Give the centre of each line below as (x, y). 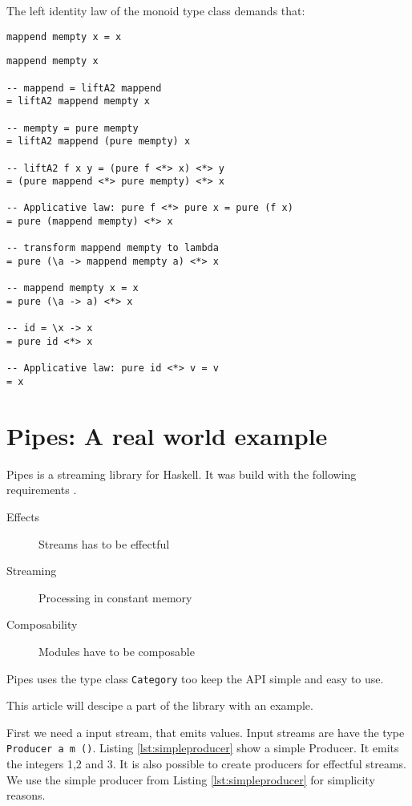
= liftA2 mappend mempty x (78, 101)
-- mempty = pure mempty (73, 128)
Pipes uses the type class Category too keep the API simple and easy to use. (195, 678)
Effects (23, 516)
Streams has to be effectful (104, 543)
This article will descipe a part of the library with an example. (160, 705)
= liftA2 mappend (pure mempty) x (99, 142)
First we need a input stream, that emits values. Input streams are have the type (206, 732)
